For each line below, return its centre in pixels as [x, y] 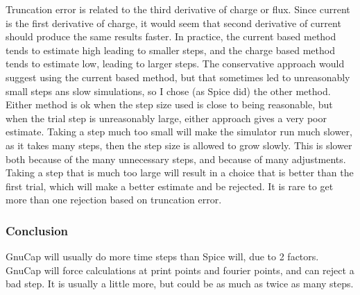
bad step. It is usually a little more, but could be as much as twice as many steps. [180, 284]
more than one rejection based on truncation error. [114, 200]
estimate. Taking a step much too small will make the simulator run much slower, [179, 132]
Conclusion [37, 230]
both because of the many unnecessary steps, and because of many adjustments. [176, 159]
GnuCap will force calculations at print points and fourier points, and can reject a [180, 270]
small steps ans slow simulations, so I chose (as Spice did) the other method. [168, 91]
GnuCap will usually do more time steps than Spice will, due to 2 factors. [162, 256]
